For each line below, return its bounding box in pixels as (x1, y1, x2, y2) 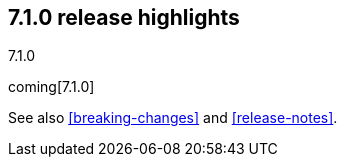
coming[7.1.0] (8, 78, 95, 96)
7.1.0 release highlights (8, 5, 240, 30)
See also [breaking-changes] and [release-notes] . (8, 109, 338, 127)
